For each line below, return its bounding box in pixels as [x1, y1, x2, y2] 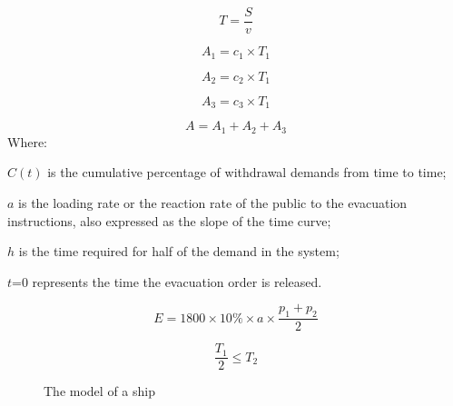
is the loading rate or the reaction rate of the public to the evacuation [18, 193, 408, 213]
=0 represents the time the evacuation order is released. [12, 272, 322, 291]
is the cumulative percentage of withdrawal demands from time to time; [47, 163, 447, 182]
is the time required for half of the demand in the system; [18, 242, 340, 261]
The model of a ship [44, 381, 155, 401]
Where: [7, 132, 47, 151]
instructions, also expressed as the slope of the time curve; [7, 211, 331, 230]
